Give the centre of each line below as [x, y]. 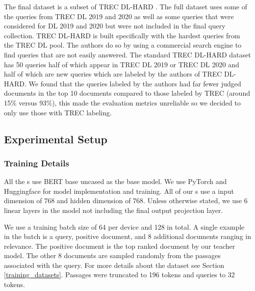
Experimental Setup [56, 139]
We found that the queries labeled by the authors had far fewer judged [135, 83]
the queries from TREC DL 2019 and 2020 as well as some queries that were [119, 16]
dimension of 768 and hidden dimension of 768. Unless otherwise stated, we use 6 [126, 200]
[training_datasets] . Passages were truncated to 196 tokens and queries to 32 [119, 275]
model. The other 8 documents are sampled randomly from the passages [112, 255]
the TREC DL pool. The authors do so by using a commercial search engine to [123, 45]
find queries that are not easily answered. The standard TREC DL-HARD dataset [127, 54]
